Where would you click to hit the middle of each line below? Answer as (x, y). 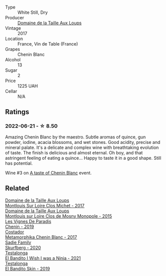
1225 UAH (28, 86)
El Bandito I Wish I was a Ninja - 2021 (43, 258)
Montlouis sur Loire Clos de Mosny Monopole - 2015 (59, 216)
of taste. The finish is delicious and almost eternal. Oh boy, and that (74, 152)
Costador (15, 231)
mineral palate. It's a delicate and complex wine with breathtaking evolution (82, 147)
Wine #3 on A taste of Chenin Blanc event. (48, 173)
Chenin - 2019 (20, 227)
